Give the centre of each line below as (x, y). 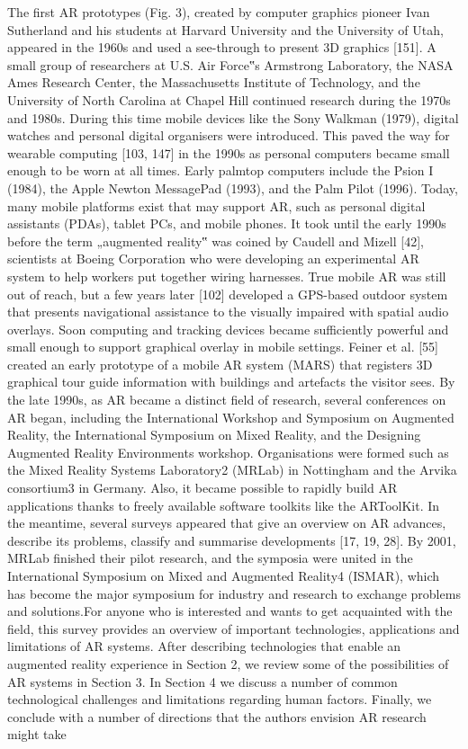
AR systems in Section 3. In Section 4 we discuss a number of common (202, 681)
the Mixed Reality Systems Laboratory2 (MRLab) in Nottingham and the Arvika (232, 470)
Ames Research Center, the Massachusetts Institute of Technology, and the (214, 82)
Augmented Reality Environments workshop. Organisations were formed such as (228, 452)
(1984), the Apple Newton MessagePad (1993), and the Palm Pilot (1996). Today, (233, 187)
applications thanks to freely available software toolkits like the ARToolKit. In (224, 505)
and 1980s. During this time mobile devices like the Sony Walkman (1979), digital (233, 117)
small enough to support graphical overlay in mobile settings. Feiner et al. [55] (223, 347)
